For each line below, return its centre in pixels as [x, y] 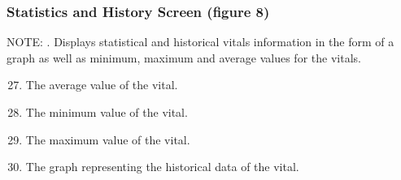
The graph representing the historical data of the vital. [162, 167]
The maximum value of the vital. [108, 139]
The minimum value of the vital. [107, 112]
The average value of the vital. [102, 85]
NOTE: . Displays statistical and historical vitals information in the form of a [200, 42]
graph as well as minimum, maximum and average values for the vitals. [184, 57]
